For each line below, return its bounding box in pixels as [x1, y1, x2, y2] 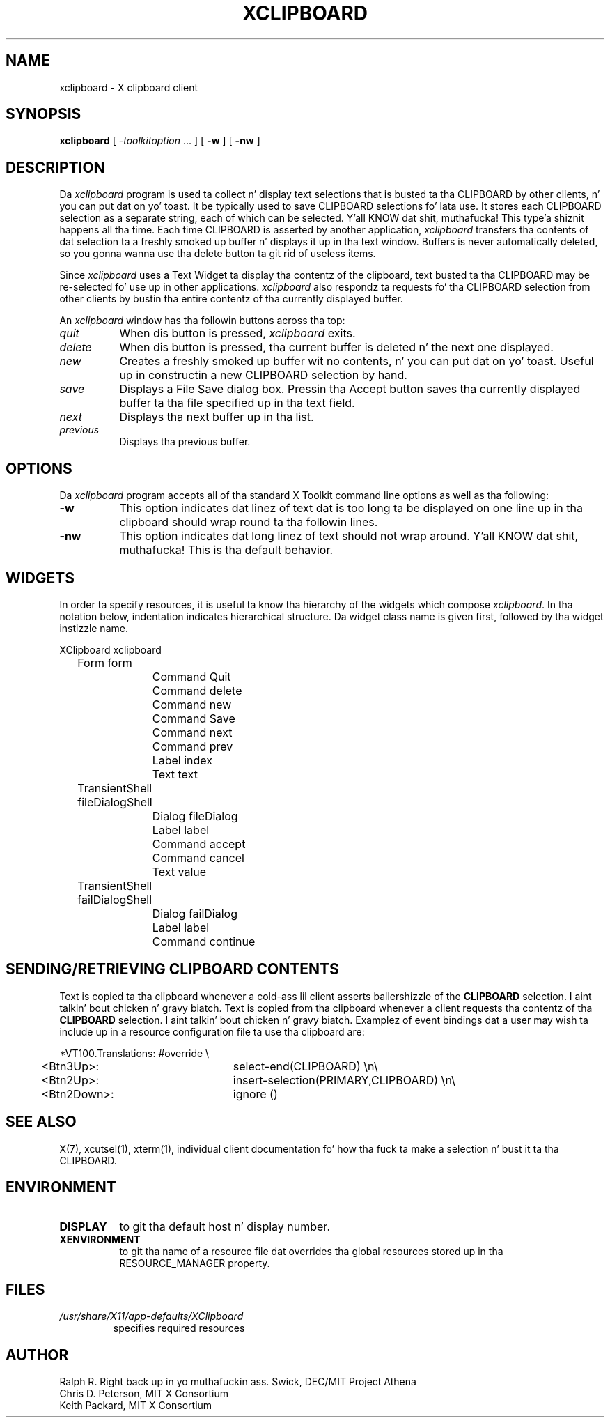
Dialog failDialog [152, 906, 237, 921]
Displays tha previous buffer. [119, 436, 251, 448]
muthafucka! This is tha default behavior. [119, 543, 334, 557]
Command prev [152, 739, 233, 753]
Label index [152, 753, 213, 767]
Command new [152, 697, 232, 711]
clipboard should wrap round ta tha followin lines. [119, 515, 378, 530]
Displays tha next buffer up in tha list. [119, 410, 314, 424]
